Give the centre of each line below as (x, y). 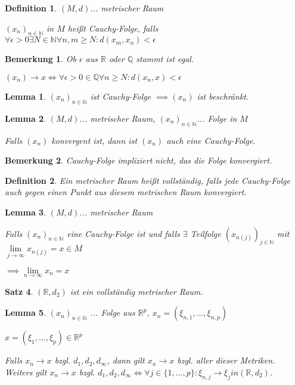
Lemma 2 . (26, 118)
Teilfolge (206, 233)
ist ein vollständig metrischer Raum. (136, 291)
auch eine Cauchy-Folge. (211, 140)
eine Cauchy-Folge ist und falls (123, 233)
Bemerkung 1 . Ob (41, 59)
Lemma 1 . (26, 96)
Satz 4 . (19, 291)
